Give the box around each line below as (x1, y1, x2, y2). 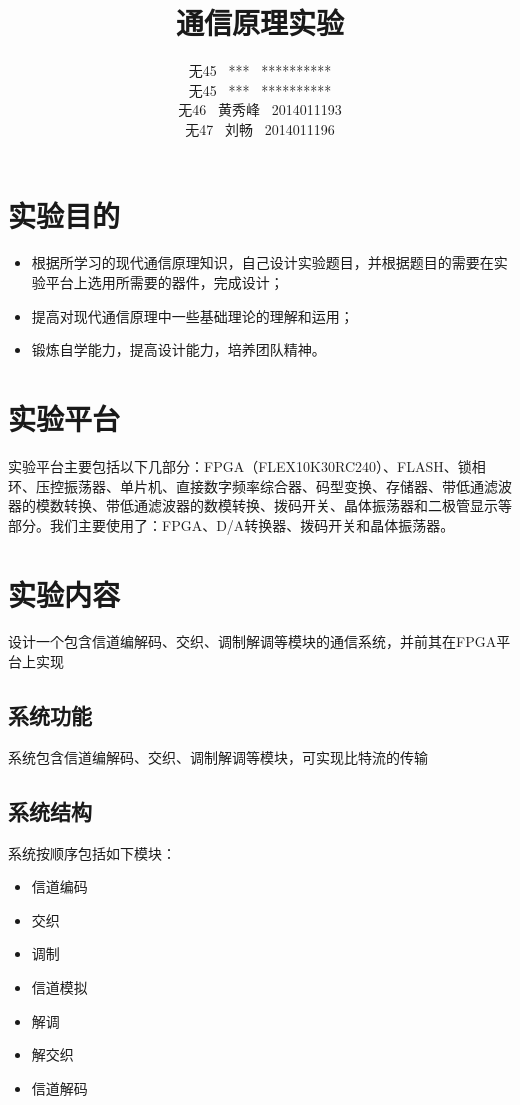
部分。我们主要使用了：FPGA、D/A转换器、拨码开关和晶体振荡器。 (8, 514, 455, 535)
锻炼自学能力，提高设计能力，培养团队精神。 (31, 339, 326, 360)
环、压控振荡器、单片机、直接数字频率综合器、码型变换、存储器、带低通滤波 (8, 475, 512, 496)
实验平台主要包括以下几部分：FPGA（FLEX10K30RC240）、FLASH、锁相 (8, 455, 486, 476)
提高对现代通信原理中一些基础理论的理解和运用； (31, 305, 354, 326)
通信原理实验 (175, 2, 344, 43)
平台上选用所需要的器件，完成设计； (45, 272, 284, 293)
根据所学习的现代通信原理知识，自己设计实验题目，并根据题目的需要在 (31, 252, 494, 273)
